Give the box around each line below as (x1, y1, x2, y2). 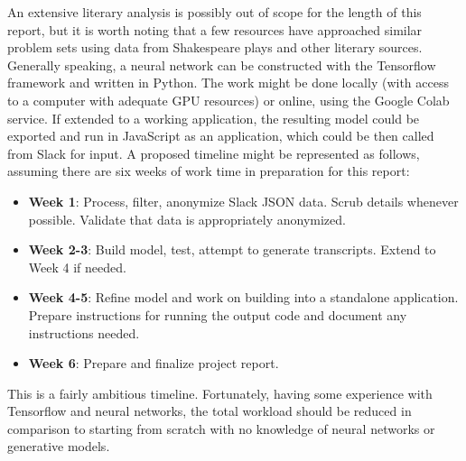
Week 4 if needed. (28, 257, 126, 276)
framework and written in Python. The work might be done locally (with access (7, 73, 449, 92)
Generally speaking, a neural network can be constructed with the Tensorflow (7, 55, 436, 74)
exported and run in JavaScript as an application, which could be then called (7, 126, 434, 145)
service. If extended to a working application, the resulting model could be (7, 108, 420, 127)
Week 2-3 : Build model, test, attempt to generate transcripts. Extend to (28, 240, 436, 259)
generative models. (7, 437, 110, 456)
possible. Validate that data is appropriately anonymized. (28, 209, 346, 228)
